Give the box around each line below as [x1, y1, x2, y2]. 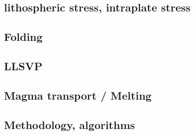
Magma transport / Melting [4, 87, 152, 103]
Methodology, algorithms [4, 117, 135, 132]
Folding [4, 29, 43, 44]
